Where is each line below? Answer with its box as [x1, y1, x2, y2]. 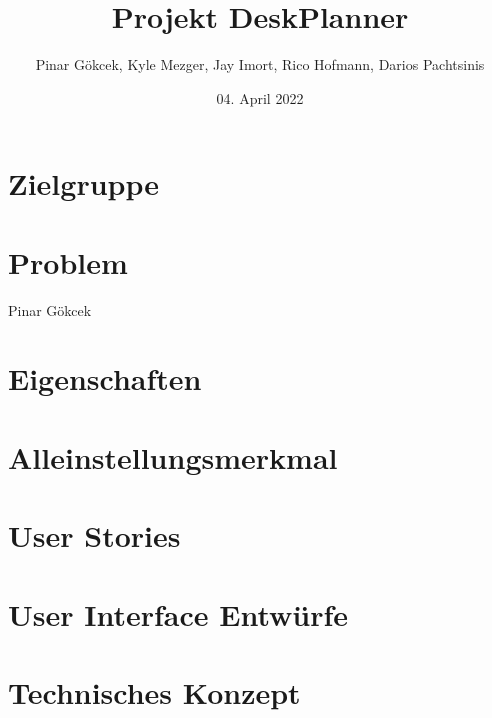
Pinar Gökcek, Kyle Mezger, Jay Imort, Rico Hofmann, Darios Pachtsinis [35, 54, 485, 75]
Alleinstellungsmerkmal [8, 436, 338, 477]
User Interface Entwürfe [8, 593, 349, 634]
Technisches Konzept [8, 671, 301, 712]
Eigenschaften [8, 358, 202, 399]
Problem [8, 241, 128, 282]
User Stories [8, 515, 181, 556]
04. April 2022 [216, 87, 304, 108]
